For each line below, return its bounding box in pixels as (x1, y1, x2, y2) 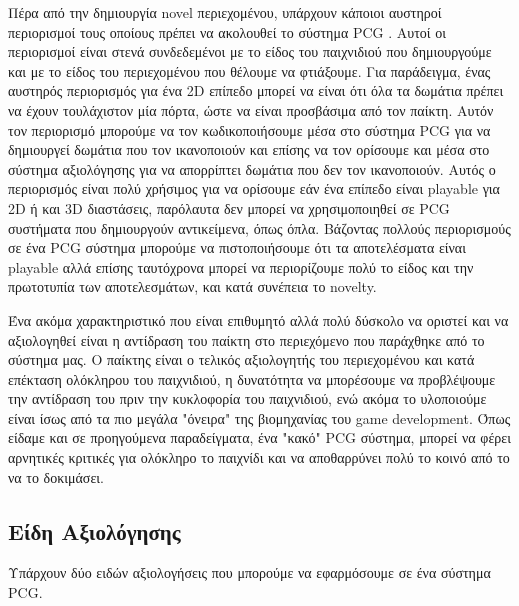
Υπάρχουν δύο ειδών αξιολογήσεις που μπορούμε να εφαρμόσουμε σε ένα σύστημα (8, 562, 491, 583)
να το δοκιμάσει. (8, 466, 104, 487)
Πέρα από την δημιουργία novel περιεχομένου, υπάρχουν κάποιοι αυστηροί (8, 2, 442, 22)
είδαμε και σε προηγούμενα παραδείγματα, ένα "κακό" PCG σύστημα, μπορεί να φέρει (8, 427, 511, 448)
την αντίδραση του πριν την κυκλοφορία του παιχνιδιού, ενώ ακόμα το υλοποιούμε (8, 388, 487, 409)
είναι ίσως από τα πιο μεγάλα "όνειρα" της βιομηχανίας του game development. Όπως (8, 407, 511, 428)
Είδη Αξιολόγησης (8, 515, 181, 546)
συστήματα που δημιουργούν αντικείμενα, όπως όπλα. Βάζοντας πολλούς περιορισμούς (8, 217, 511, 238)
